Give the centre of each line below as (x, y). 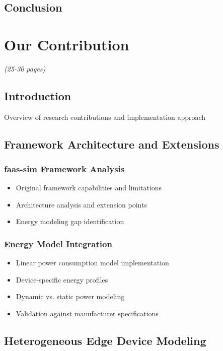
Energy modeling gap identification (70, 221)
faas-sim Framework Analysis (64, 169)
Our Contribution (67, 44)
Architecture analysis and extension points (81, 204)
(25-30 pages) (25, 68)
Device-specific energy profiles (62, 279)
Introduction (38, 95)
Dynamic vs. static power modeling (70, 296)
